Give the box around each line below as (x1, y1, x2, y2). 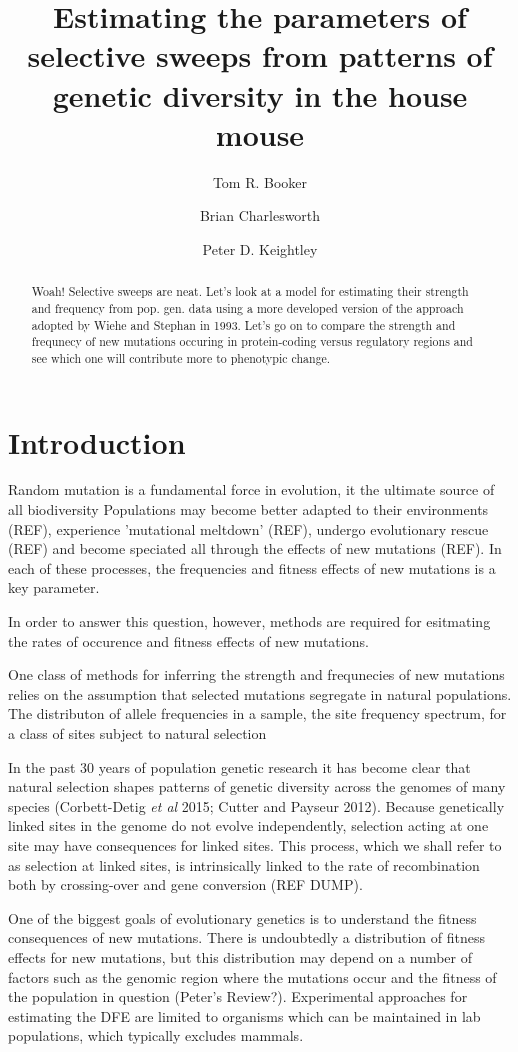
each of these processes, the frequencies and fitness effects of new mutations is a (8, 557, 496, 578)
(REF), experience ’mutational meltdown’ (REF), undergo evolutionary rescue (8, 518, 489, 539)
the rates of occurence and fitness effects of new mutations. (8, 630, 369, 651)
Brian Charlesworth (199, 205, 321, 226)
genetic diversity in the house (52, 74, 468, 115)
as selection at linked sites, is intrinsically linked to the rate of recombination (8, 854, 480, 875)
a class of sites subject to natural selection (8, 723, 267, 744)
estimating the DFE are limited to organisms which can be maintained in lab (8, 1005, 481, 1026)
